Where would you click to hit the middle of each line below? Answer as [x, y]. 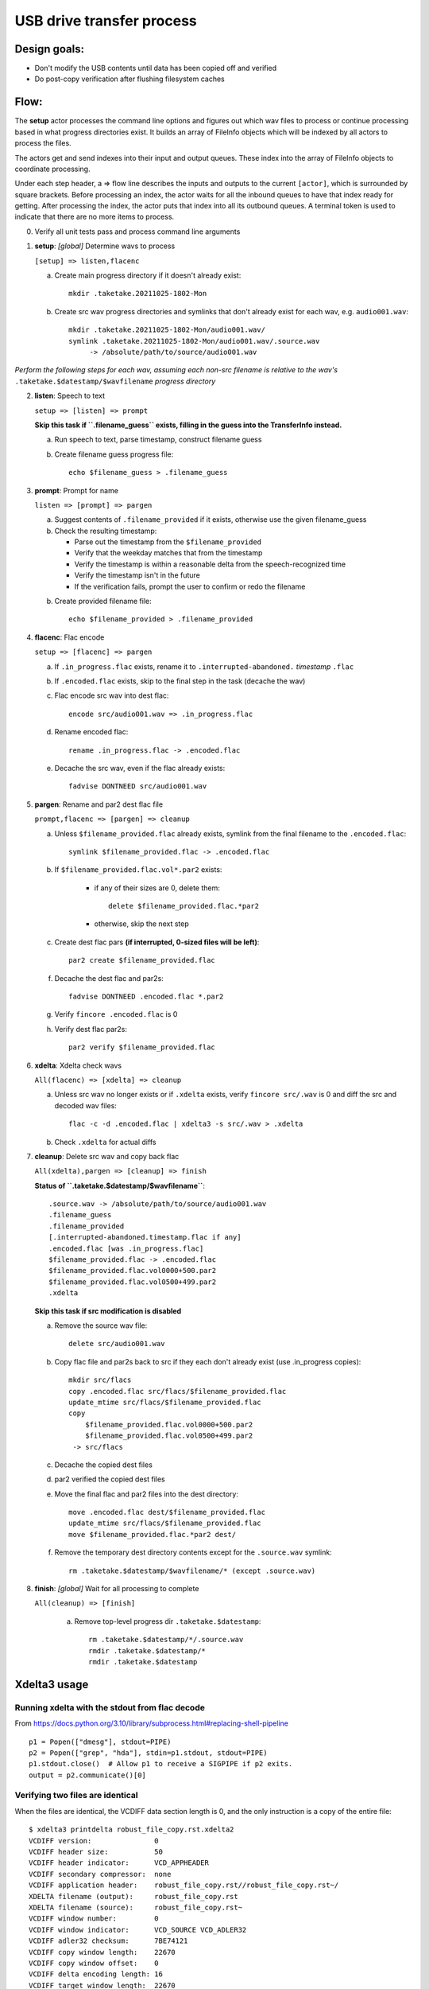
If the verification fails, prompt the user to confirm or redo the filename [190, 586]
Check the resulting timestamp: [106, 531]
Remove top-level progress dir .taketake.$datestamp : [168, 1621]
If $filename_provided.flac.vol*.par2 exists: [138, 870]
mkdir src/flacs [100, 1380]
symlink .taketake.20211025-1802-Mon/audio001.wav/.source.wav [194, 341]
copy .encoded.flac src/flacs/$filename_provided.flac [178, 1391]
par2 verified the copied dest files [110, 1479]
